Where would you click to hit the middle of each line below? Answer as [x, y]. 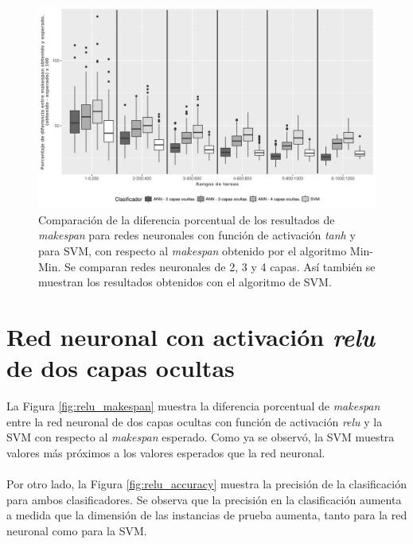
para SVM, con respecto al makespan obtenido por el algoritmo [193, 251]
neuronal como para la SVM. [77, 530]
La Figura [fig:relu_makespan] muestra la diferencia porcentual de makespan [193, 406]
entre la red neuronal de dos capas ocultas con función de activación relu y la [195, 421]
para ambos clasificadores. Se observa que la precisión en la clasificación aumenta [204, 499]
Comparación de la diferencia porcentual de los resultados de [187, 219]
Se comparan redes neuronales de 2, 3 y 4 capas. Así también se [220, 266]
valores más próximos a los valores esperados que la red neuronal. [166, 452]
